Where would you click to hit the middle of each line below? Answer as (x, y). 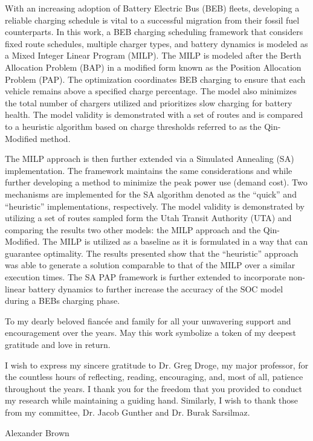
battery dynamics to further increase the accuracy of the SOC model (156, 288)
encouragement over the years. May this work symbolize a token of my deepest (150, 333)
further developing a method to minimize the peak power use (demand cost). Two (156, 182)
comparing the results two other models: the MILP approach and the (133, 229)
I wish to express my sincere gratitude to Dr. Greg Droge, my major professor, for (157, 365)
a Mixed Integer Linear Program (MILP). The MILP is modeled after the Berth (153, 55)
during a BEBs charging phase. (63, 301)
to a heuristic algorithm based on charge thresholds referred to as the (133, 126)
